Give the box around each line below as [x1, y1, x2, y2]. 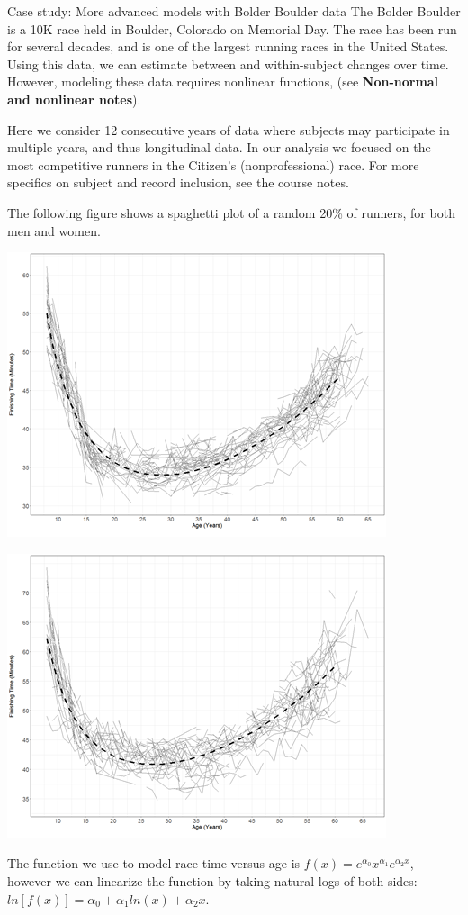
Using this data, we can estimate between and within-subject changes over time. [7, 54, 449, 73]
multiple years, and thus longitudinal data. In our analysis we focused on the [7, 138, 431, 157]
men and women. [7, 221, 101, 240]
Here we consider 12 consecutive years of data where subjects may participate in [7, 120, 450, 139]
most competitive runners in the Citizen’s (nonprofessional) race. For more [7, 155, 419, 174]
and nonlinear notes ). [7, 89, 141, 108]
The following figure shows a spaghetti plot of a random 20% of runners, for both [7, 203, 455, 222]
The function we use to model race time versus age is [7, 854, 301, 873]
